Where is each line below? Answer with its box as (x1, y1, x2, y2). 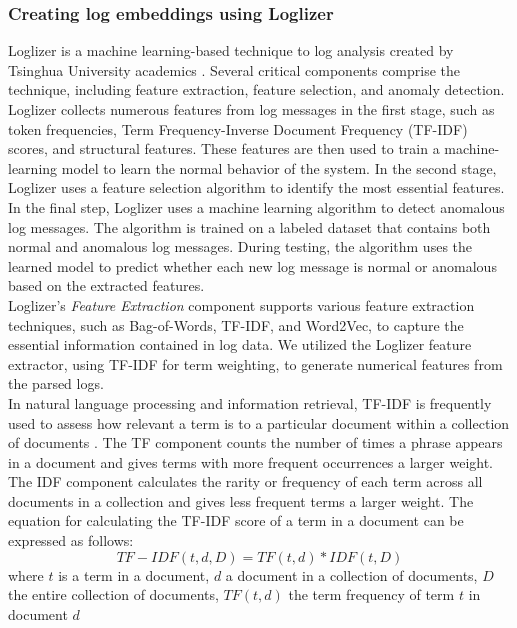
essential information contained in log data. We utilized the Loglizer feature (8, 334, 472, 355)
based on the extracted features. (8, 275, 205, 296)
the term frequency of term (288, 584, 455, 605)
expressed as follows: (8, 530, 134, 551)
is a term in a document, (58, 564, 210, 585)
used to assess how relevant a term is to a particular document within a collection (8, 412, 510, 433)
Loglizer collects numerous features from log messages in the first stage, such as (8, 99, 495, 119)
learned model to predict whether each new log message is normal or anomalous (8, 255, 497, 276)
